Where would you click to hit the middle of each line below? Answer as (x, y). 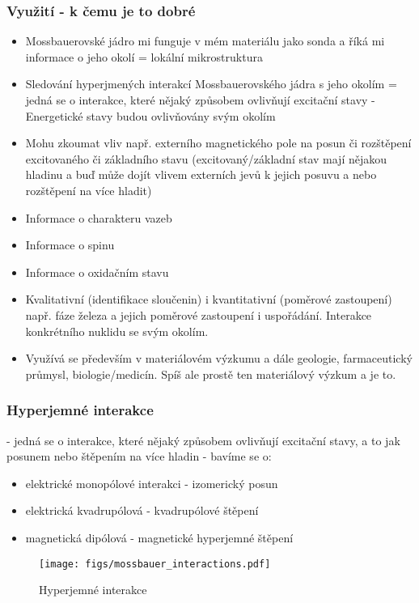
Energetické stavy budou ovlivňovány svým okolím (150, 115)
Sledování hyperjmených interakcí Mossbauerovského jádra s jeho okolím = (211, 84)
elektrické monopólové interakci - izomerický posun (152, 483)
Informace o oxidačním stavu (97, 272)
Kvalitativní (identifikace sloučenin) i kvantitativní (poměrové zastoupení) (209, 299)
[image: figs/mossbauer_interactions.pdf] (155, 564)
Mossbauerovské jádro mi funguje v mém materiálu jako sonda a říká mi (205, 41)
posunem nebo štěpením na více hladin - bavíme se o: (139, 456)
